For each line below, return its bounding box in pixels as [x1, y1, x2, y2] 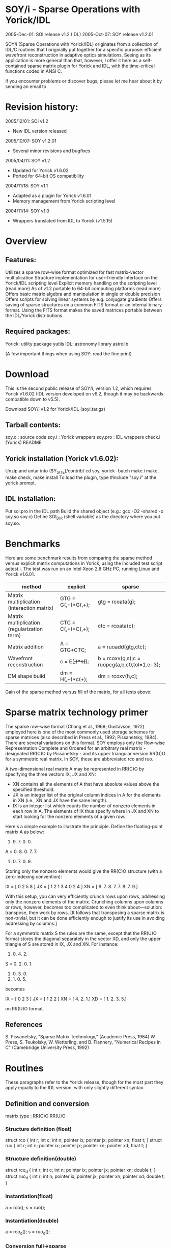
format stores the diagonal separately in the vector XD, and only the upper [5, 935, 161, 942]
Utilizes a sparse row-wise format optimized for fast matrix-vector [5, 269, 144, 275]
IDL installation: [5, 495, 56, 503]
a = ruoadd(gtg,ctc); [98, 643, 146, 650]
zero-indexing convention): [5, 873, 62, 880]
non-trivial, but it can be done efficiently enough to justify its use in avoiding [5, 915, 165, 921]
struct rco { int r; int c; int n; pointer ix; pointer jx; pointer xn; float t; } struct [5, 1137, 162, 1143]
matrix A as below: [5, 829, 44, 835]
